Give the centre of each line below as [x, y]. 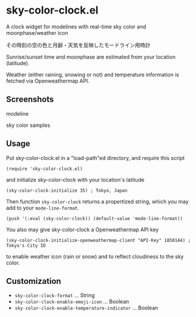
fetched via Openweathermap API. [48, 81]
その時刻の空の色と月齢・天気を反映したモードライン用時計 [78, 45]
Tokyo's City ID [26, 246]
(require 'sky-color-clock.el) [44, 169]
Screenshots [30, 99]
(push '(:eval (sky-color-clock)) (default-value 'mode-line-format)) [94, 218]
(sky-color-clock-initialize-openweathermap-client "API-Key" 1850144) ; [99, 240]
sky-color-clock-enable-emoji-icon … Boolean [72, 302]
